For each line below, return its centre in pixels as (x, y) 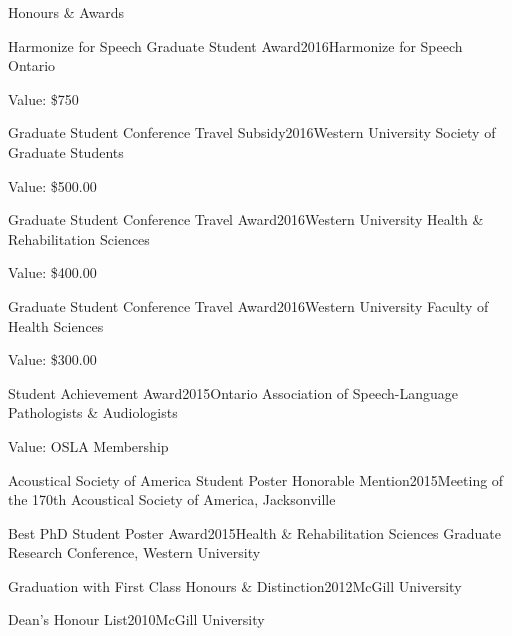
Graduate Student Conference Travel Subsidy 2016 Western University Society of (252, 132)
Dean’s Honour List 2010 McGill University (136, 619)
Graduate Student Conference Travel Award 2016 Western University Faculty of (248, 305)
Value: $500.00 (52, 185)
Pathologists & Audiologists (93, 412)
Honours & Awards (66, 12)
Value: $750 (43, 98)
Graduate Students (66, 151)
